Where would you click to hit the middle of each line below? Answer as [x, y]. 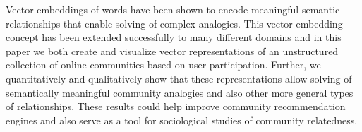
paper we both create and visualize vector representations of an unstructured [172, 50]
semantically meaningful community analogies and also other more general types [180, 92]
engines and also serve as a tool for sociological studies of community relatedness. [182, 120]
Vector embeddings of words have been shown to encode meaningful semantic [173, 9]
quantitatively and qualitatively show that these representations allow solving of [179, 78]
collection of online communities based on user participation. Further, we [163, 65]
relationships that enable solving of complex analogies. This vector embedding [174, 23]
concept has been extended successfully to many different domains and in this [174, 37]
